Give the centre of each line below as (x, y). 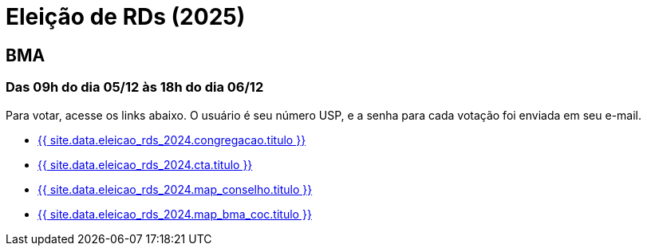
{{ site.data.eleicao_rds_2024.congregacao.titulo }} (172, 140)
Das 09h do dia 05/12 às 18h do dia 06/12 (135, 87)
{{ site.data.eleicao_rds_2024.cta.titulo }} (145, 164)
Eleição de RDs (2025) (126, 17)
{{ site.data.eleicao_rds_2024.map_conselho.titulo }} (175, 189)
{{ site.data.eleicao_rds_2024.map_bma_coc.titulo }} (175, 214)
